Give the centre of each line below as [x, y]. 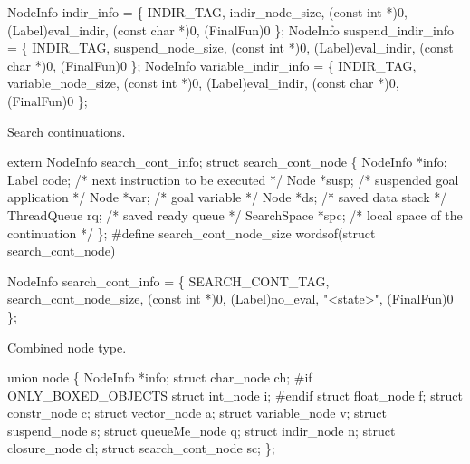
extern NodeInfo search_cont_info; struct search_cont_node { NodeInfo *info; [227, 162]
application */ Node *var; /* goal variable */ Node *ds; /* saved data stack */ [227, 197]
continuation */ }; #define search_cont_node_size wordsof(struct [192, 232]
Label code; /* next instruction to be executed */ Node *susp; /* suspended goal [233, 179]
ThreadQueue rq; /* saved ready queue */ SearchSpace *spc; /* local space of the [235, 214]
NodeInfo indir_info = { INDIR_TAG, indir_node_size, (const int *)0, [207, 12]
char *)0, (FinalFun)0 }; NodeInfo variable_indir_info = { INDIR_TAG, [212, 65]
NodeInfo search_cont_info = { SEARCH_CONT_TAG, [168, 280]
